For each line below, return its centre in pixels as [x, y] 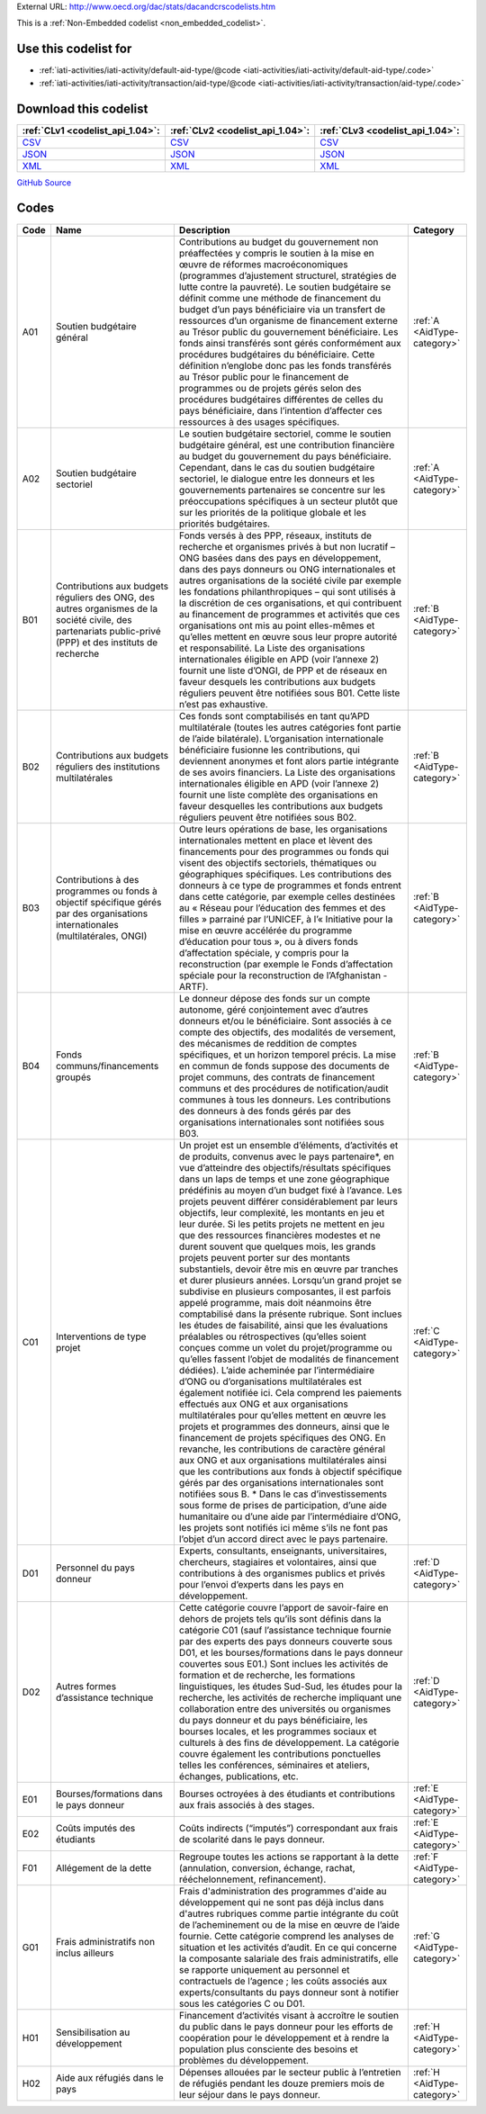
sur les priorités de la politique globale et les [272, 512]
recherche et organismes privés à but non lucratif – [287, 546]
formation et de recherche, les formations [267, 1675]
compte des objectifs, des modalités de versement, [287, 1032]
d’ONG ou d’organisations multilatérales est [270, 1381]
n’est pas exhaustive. [224, 704]
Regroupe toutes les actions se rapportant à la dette [289, 1857]
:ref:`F [426, 1857]
